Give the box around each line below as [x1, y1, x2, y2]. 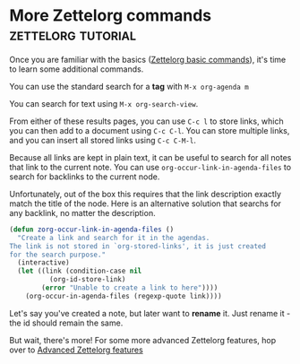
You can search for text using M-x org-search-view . [9, 98, 199, 108]
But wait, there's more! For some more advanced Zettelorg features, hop [9, 334, 277, 345]
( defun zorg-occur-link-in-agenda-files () [9, 225, 175, 234]
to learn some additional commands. [9, 64, 144, 74]
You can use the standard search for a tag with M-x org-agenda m [9, 81, 249, 91]
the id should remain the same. [9, 317, 124, 328]
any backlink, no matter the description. [9, 207, 156, 218]
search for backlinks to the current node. [9, 171, 160, 182]
